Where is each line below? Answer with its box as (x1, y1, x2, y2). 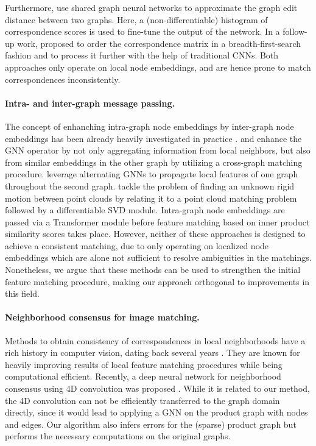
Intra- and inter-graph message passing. (5, 96, 175, 109)
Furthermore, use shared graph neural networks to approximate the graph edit (5, 1, 298, 13)
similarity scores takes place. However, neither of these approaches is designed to (5, 227, 306, 240)
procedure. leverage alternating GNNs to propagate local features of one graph (5, 168, 298, 180)
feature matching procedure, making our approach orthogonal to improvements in (5, 275, 310, 288)
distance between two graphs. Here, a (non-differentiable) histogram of (5, 13, 268, 26)
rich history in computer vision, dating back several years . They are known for (5, 346, 300, 359)
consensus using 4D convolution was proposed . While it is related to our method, (5, 382, 310, 395)
